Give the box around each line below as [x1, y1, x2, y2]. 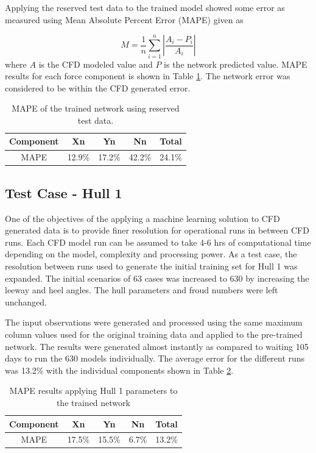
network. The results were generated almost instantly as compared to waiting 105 [5, 340, 309, 352]
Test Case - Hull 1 [5, 183, 122, 202]
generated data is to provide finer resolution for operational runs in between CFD [5, 224, 309, 237]
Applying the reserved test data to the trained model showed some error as [5, 1, 285, 13]
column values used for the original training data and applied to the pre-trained [5, 327, 303, 340]
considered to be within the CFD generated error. [5, 81, 191, 94]
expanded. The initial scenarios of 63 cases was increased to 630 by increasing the [5, 271, 309, 284]
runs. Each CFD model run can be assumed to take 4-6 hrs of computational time [5, 235, 311, 248]
